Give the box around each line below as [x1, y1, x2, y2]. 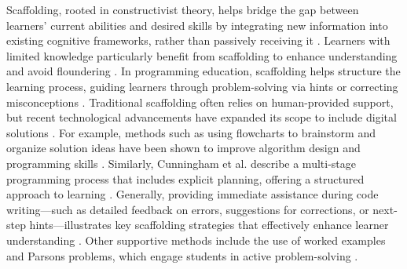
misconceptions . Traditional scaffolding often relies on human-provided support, [6, 93, 394, 110]
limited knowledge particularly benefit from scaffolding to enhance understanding [6, 47, 398, 64]
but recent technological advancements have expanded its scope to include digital [6, 109, 397, 125]
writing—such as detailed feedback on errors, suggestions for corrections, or [6, 201, 369, 217]
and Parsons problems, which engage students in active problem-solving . [6, 247, 358, 264]
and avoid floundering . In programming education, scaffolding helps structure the [6, 63, 401, 79]
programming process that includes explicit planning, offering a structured [6, 170, 365, 187]
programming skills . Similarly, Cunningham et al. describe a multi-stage [6, 154, 356, 171]
